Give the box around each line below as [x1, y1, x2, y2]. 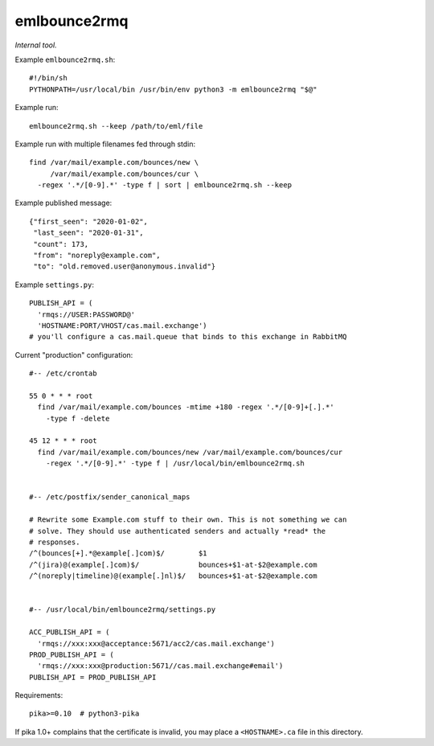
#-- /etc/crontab [29, 369, 97, 378]
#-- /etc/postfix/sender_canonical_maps [29, 493, 190, 502]
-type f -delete [45, 414, 110, 423]
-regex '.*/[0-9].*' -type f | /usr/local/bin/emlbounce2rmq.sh [45, 459, 305, 468]
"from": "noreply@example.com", [33, 251, 161, 260]
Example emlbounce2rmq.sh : [14, 55, 116, 64]
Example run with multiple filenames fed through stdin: [14, 139, 196, 149]
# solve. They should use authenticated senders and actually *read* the [29, 527, 326, 535]
